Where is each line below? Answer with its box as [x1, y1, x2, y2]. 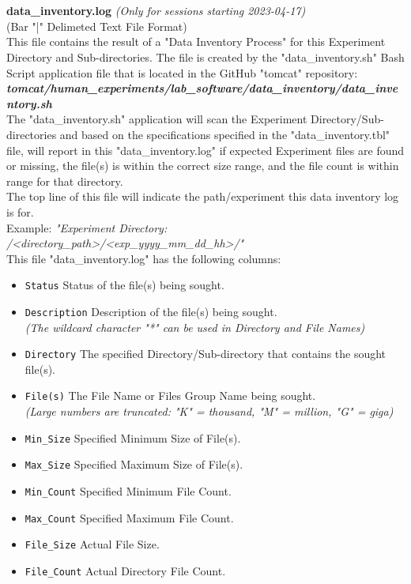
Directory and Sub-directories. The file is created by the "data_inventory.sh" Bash [6, 48, 405, 65]
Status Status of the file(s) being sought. [25, 277, 224, 293]
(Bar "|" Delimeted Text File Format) [6, 17, 187, 34]
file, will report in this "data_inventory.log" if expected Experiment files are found [6, 141, 405, 158]
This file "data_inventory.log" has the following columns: [6, 250, 281, 266]
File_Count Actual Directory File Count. [25, 562, 226, 578]
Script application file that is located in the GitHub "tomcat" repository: [6, 64, 358, 81]
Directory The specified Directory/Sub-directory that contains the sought [25, 345, 386, 362]
